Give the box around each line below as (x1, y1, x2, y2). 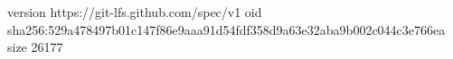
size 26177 (7, 38, 63, 56)
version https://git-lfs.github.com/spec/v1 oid (7, 3, 262, 21)
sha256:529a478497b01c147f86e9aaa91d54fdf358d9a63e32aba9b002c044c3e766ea (7, 20, 446, 38)
